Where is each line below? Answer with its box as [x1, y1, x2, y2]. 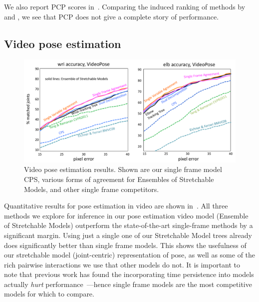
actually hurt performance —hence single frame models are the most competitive [4, 278, 252, 289]
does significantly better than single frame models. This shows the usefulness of [4, 239, 247, 250]
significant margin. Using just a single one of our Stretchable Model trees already [4, 229, 252, 240]
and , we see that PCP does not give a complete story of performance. [4, 11, 219, 21]
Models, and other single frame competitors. [24, 183, 159, 194]
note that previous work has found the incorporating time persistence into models [4, 269, 254, 279]
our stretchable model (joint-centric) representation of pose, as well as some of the [4, 249, 256, 260]
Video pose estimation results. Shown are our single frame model [24, 164, 222, 174]
